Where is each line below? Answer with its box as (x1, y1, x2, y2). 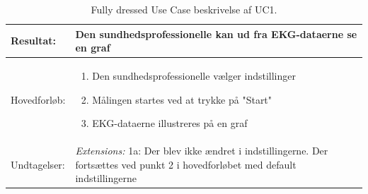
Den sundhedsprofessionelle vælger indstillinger (92, 68, 296, 83)
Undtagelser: (11, 157, 65, 171)
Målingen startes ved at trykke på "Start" (92, 92, 272, 107)
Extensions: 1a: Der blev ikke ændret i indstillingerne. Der (75, 143, 328, 158)
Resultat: (11, 33, 57, 48)
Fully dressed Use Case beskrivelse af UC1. (91, 2, 277, 16)
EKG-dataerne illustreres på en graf (92, 116, 248, 131)
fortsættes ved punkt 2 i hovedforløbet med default (75, 157, 297, 171)
